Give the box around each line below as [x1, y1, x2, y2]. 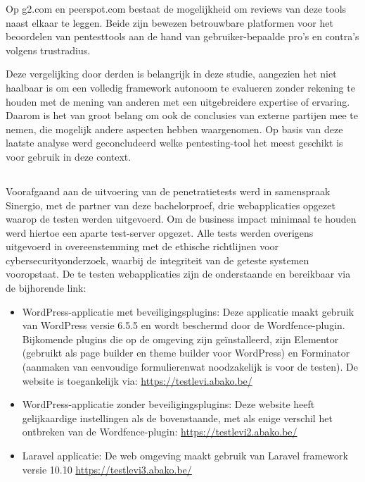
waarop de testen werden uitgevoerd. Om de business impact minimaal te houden [6, 211, 357, 226]
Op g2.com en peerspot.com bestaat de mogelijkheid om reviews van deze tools [6, 1, 347, 16]
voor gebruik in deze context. [6, 149, 132, 163]
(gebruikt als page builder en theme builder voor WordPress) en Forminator [22, 345, 350, 360]
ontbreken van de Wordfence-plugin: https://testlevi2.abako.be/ [22, 424, 297, 439]
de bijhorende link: [6, 280, 87, 295]
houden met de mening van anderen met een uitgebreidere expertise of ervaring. [6, 94, 350, 109]
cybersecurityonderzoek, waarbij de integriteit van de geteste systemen [6, 252, 309, 267]
